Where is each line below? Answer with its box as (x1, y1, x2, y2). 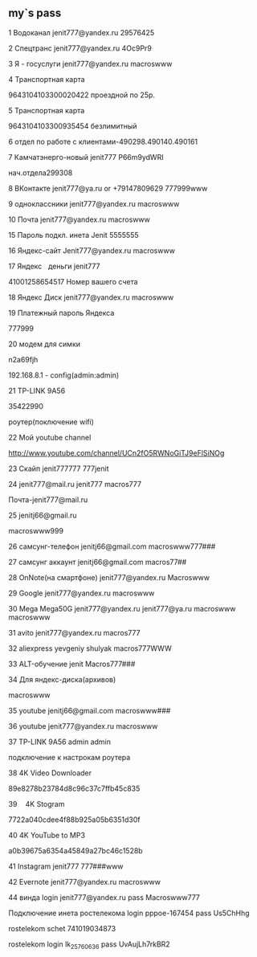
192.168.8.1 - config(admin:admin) (8, 370, 120, 380)
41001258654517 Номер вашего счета (8, 276, 138, 286)
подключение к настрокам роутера (8, 752, 131, 762)
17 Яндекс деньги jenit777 (8, 261, 100, 271)
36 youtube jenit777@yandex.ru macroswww (8, 721, 158, 730)
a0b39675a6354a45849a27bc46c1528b (8, 845, 143, 855)
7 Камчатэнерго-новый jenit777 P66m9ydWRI (8, 152, 164, 162)
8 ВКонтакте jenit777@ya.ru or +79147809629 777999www (8, 183, 208, 193)
